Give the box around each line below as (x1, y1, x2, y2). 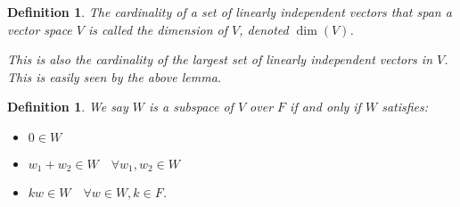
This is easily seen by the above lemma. (7, 67, 222, 86)
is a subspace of (149, 97, 234, 116)
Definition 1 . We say (7, 97, 128, 116)
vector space (7, 20, 72, 38)
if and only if (290, 97, 361, 116)
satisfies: (382, 97, 429, 116)
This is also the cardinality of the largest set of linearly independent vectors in (7, 50, 433, 69)
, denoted (239, 20, 289, 38)
